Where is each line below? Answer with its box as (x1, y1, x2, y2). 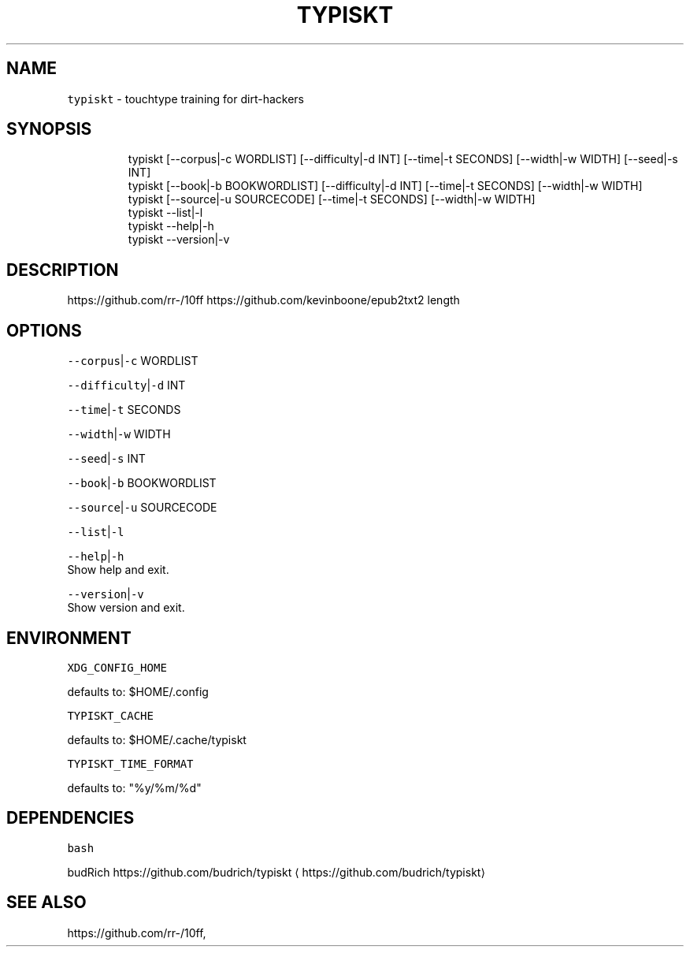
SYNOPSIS (6, 119, 92, 140)
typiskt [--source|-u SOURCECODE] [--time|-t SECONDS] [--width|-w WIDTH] (128, 192, 536, 207)
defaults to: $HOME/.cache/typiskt (67, 732, 247, 746)
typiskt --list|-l (128, 206, 203, 220)
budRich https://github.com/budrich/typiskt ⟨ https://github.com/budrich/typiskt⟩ (67, 865, 485, 879)
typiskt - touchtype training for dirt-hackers (67, 91, 304, 106)
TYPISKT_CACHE (67, 709, 154, 722)
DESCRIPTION (6, 259, 119, 280)
